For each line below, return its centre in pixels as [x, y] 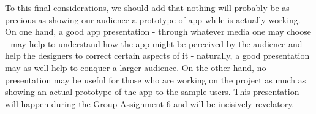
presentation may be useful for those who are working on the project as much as [156, 79]
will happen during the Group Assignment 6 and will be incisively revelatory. [150, 103]
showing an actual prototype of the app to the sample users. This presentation [152, 92]
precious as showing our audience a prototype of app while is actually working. [153, 19]
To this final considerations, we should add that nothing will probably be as [147, 7]
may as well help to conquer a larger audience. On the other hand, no [136, 67]
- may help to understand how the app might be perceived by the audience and [154, 43]
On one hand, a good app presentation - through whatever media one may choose [158, 32]
